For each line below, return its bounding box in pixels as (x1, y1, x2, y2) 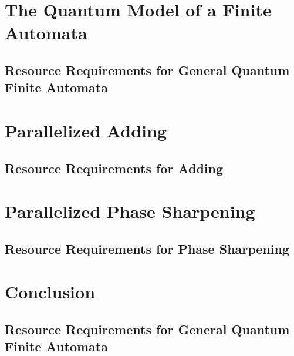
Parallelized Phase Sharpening (5, 199, 255, 223)
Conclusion (5, 280, 96, 304)
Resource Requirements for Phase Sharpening (5, 239, 290, 257)
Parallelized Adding (5, 118, 167, 142)
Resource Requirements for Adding (5, 159, 224, 177)
